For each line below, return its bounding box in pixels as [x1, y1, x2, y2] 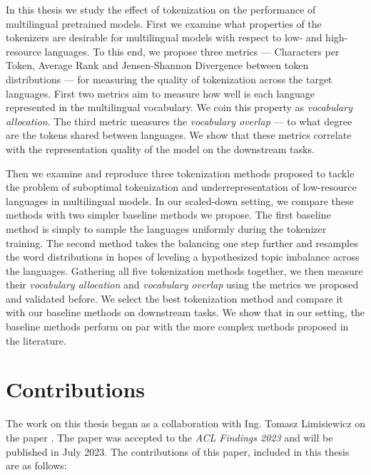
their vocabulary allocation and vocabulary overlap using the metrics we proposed [6, 277, 359, 292]
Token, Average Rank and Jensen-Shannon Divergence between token [6, 58, 309, 73]
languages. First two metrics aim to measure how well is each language [6, 85, 315, 100]
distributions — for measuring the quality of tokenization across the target [6, 71, 332, 86]
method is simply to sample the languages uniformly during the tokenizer [6, 221, 327, 236]
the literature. [6, 333, 66, 348]
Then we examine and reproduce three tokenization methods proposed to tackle [6, 165, 355, 180]
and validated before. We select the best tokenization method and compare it [6, 291, 343, 306]
